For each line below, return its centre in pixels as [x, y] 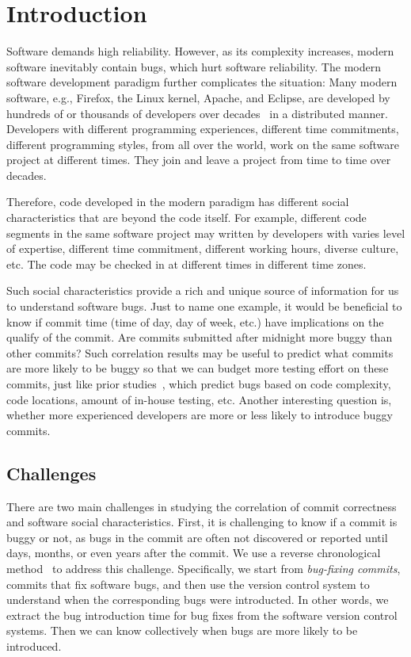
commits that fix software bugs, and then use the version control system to [188, 584]
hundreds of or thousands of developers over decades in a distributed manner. [197, 113]
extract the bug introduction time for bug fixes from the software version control [202, 615]
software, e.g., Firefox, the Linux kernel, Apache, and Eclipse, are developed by [198, 97]
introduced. [34, 646]
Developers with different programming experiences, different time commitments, [203, 129]
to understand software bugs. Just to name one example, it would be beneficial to [204, 306]
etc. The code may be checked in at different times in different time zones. [186, 264]
